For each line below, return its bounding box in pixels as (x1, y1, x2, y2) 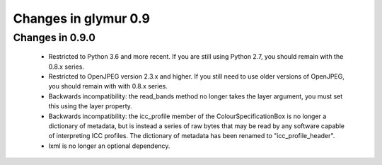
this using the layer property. (48, 102, 132, 110)
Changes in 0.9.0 (13, 31, 95, 44)
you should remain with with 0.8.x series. (48, 82, 168, 91)
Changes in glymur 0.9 (13, 11, 150, 26)
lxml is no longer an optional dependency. (48, 142, 170, 150)
